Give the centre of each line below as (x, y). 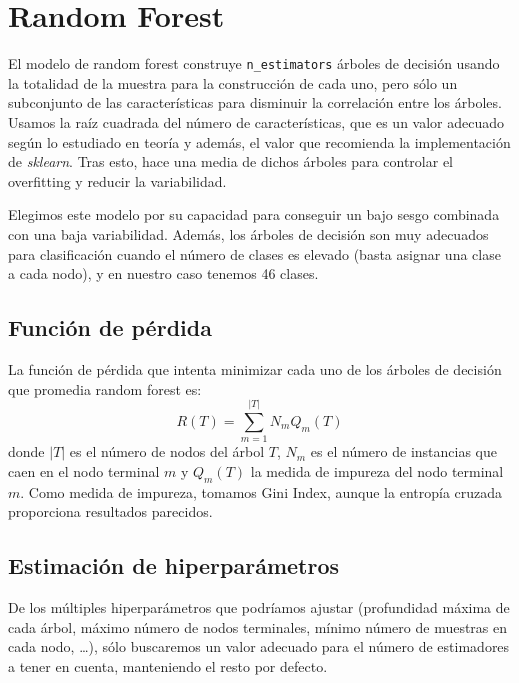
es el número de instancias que (403, 451)
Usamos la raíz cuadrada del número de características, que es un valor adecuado (256, 121)
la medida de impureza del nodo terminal (377, 470)
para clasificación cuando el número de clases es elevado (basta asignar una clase (254, 253)
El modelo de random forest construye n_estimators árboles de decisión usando (254, 63)
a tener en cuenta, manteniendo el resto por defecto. (168, 665)
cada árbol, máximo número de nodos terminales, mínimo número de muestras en (258, 626)
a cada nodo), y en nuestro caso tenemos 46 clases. (163, 273)
